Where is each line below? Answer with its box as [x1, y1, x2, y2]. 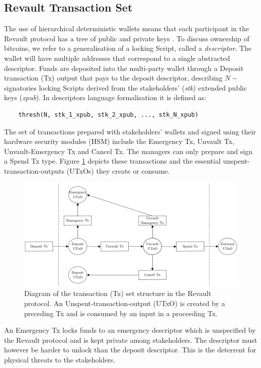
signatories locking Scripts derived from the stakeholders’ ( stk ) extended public [4, 82, 247, 93]
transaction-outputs [4, 165, 64, 176]
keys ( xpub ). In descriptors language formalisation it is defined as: [4, 92, 206, 103]
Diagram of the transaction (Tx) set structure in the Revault [24, 288, 212, 299]
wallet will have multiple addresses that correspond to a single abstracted [4, 52, 230, 63]
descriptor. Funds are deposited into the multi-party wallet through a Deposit [4, 62, 244, 73]
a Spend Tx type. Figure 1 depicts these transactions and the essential [4, 156, 221, 166]
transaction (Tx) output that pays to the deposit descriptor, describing [4, 72, 223, 83]
